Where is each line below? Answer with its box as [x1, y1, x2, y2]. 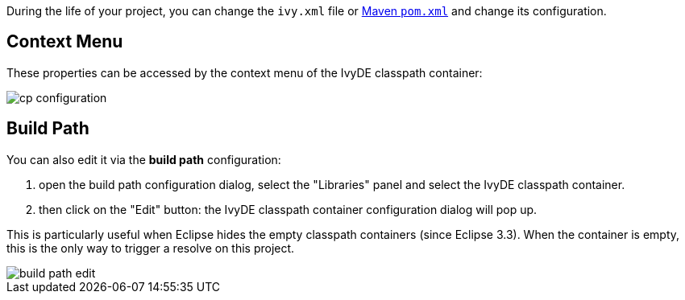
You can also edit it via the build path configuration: [6, 152, 281, 166]
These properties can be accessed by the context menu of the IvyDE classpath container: [6, 65, 483, 80]
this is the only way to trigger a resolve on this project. [6, 240, 295, 255]
